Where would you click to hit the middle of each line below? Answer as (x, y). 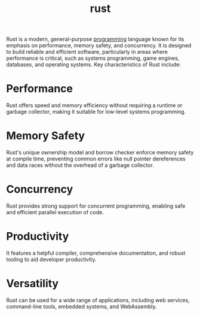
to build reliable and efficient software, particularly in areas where (87, 52)
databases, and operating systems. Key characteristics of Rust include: (93, 65)
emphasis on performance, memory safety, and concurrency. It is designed (99, 45)
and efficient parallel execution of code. (55, 212)
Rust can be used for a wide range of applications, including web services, (98, 300)
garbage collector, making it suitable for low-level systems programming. (96, 112)
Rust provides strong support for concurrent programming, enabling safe (96, 206)
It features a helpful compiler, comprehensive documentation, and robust (96, 253)
